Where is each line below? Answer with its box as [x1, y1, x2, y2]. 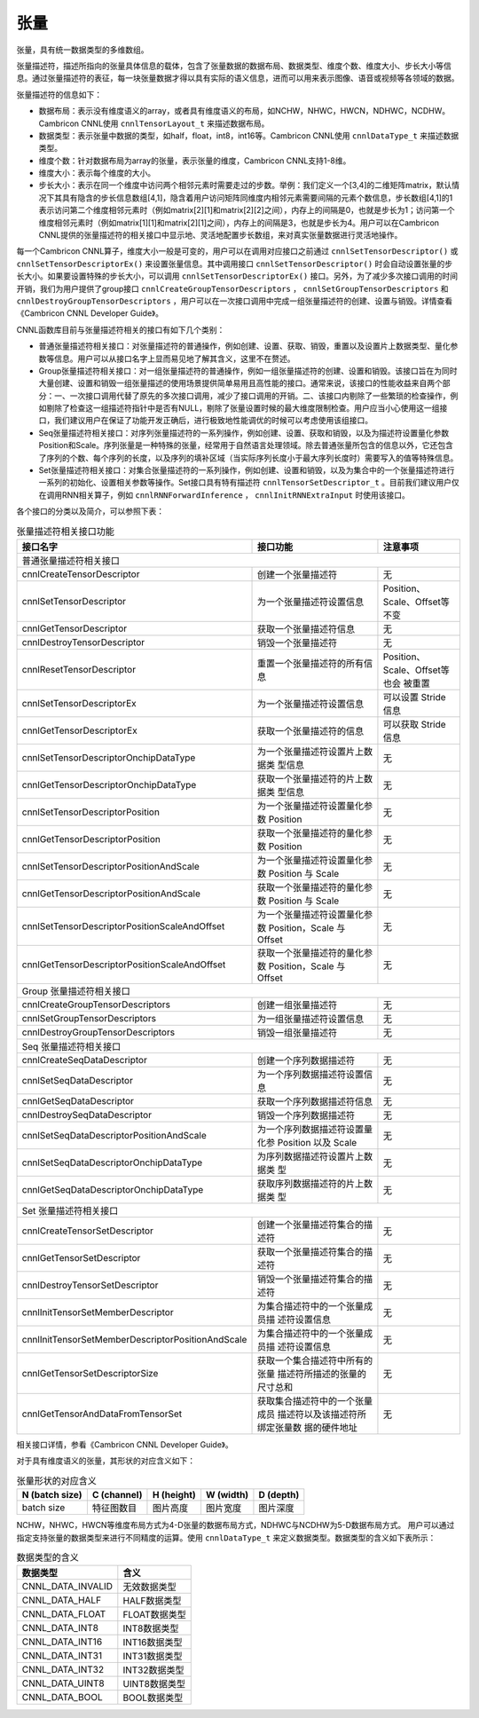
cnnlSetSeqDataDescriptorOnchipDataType [21, 1156, 203, 1169]
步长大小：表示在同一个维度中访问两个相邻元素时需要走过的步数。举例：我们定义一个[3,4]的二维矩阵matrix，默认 [38, 180, 452, 191]
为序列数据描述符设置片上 [256, 1150, 364, 1162]
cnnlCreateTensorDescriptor [21, 568, 140, 580]
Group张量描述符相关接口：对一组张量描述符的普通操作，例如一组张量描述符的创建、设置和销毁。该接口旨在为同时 [38, 365, 458, 376]
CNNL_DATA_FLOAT [21, 1608, 106, 1620]
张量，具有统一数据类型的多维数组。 [16, 44, 149, 55]
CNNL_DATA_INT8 [21, 1622, 99, 1635]
